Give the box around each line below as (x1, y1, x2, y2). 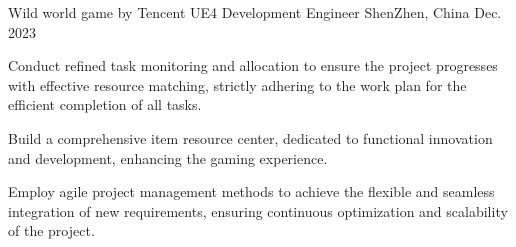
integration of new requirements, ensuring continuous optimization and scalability (8, 200, 508, 221)
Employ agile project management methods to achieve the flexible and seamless (8, 181, 495, 202)
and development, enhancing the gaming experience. (8, 147, 328, 168)
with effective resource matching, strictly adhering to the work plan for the (8, 74, 467, 95)
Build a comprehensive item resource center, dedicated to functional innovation (8, 127, 493, 148)
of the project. (8, 220, 95, 241)
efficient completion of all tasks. (8, 94, 202, 115)
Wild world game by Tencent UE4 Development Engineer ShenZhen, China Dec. (8, 2, 502, 22)
